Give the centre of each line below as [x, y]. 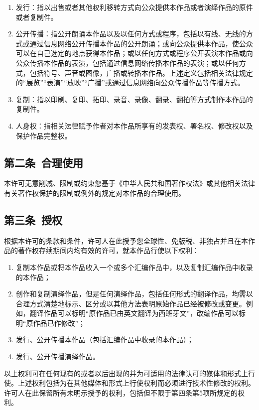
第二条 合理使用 [44, 162]
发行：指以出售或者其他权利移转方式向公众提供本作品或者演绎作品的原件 [134, 7]
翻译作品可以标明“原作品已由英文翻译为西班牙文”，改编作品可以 [134, 313]
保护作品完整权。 [44, 135]
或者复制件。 [37, 17]
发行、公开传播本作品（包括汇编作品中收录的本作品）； [105, 340]
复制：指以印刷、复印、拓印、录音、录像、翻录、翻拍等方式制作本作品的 [134, 99]
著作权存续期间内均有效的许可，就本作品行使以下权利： [108, 250]
